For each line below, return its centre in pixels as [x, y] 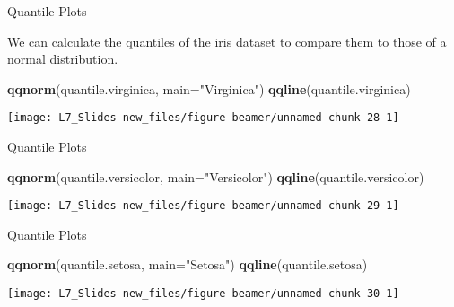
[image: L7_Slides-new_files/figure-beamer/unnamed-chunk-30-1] [203, 294]
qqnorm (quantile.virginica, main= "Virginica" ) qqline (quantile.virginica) [209, 88]
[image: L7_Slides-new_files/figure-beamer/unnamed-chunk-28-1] [203, 118]
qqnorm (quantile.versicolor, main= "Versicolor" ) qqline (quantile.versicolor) [216, 176]
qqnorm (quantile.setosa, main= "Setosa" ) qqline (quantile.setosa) [188, 264]
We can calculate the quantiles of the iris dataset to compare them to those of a [227, 41]
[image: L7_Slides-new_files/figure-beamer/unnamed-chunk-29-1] [203, 206]
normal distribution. [63, 59]
